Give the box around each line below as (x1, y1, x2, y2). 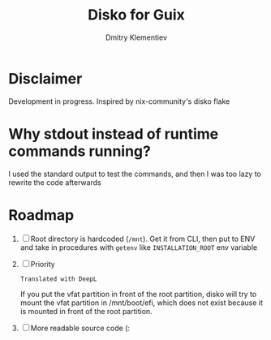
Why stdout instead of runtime (8, 124, 219, 143)
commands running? (8, 142, 152, 160)
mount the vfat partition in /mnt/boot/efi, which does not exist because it (19, 298, 264, 308)
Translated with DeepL (19, 274, 97, 283)
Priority (30, 259, 55, 269)
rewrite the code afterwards (8, 177, 101, 187)
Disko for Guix (88, 6, 185, 24)
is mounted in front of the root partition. (19, 306, 153, 316)
